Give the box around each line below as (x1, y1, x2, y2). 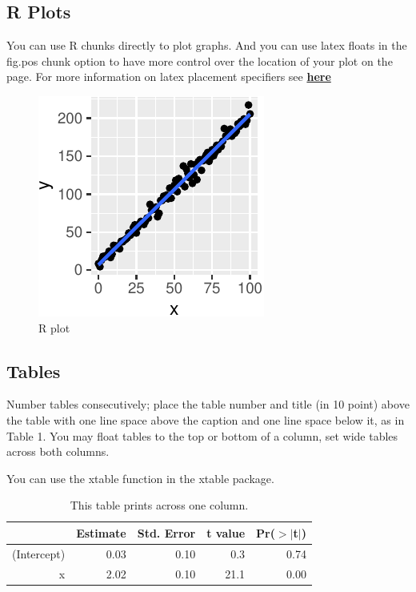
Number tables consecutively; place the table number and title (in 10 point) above (6, 396, 410, 413)
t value (206, 524, 246, 541)
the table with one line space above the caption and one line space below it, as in (6, 411, 405, 428)
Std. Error (137, 524, 196, 541)
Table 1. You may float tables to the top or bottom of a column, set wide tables (6, 427, 398, 444)
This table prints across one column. (70, 497, 249, 513)
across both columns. (6, 443, 110, 460)
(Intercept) (12, 545, 66, 562)
